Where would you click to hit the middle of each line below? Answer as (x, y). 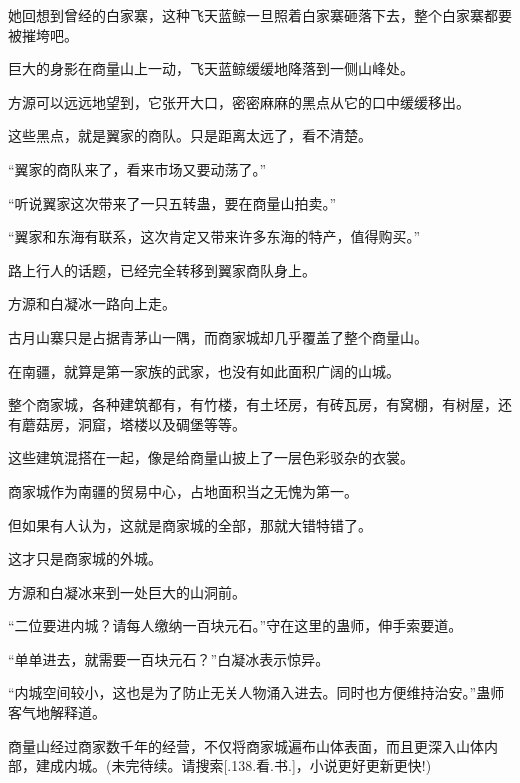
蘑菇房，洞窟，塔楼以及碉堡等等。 (133, 423)
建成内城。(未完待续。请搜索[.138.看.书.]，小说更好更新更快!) (233, 765)
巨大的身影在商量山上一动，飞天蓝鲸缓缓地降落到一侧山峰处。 (211, 68)
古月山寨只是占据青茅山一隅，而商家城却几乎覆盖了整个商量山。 (218, 336)
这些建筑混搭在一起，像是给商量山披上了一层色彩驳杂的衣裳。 (211, 457)
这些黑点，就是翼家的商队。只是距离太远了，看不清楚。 (190, 135)
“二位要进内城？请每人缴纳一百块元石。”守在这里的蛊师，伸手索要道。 (235, 625)
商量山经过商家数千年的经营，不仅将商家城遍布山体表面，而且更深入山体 (246, 745)
